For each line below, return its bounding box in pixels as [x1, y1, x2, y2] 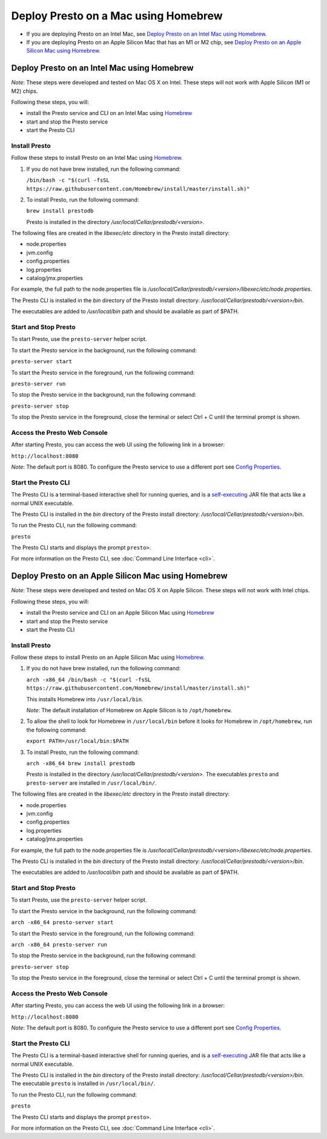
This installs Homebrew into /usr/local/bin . [26, 695, 144, 702]
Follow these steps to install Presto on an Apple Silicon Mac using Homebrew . [11, 654, 205, 661]
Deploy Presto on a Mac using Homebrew [11, 9, 223, 22]
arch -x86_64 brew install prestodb [26, 760, 136, 767]
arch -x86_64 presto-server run [11, 941, 107, 948]
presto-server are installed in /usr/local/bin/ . [26, 779, 157, 787]
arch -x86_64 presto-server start [11, 919, 114, 926]
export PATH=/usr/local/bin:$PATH [26, 738, 129, 745]
